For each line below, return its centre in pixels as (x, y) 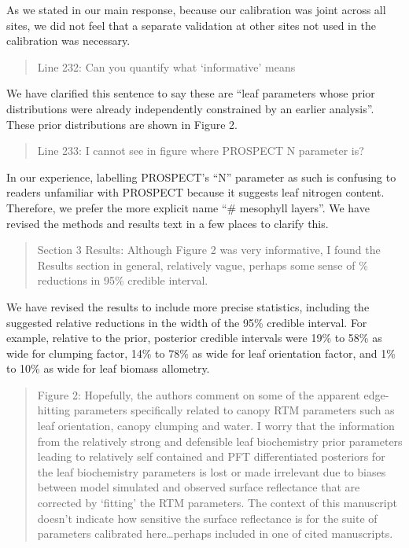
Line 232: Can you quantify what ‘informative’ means (166, 66)
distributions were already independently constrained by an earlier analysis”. (190, 108)
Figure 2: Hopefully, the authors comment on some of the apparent (199, 394)
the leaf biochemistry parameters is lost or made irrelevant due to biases (212, 471)
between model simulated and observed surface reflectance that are (199, 487)
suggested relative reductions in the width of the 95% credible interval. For (187, 322)
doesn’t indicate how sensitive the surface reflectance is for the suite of (207, 518)
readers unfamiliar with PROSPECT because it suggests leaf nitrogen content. (195, 192)
